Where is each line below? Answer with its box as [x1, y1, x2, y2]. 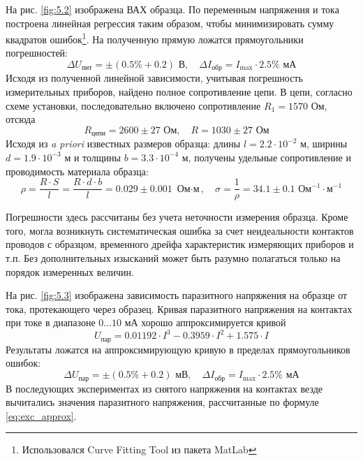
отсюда [6, 112, 36, 126]
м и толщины [64, 149, 121, 164]
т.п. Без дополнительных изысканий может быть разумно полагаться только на [6, 250, 341, 265]
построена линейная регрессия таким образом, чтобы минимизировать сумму [6, 15, 334, 30]
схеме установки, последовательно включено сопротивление [6, 98, 261, 112]
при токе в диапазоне [6, 315, 96, 330]
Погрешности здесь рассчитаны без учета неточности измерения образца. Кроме [6, 210, 348, 224]
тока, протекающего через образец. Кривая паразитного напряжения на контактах [6, 301, 353, 316]
